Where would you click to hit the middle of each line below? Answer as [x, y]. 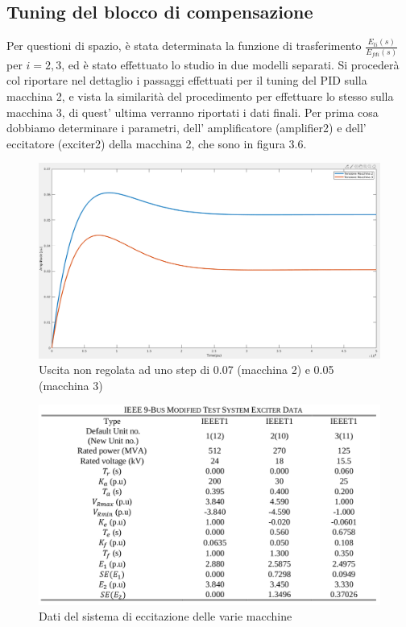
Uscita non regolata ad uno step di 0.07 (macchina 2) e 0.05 [186, 370]
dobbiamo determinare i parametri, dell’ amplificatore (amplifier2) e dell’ [186, 128]
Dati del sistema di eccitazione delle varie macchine [166, 616]
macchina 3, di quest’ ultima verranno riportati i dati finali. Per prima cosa [193, 112]
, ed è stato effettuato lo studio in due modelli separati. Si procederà [230, 64]
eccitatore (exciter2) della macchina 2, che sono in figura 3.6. [157, 143]
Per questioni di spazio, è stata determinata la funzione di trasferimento [184, 46]
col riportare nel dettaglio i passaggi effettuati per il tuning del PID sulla [187, 80]
